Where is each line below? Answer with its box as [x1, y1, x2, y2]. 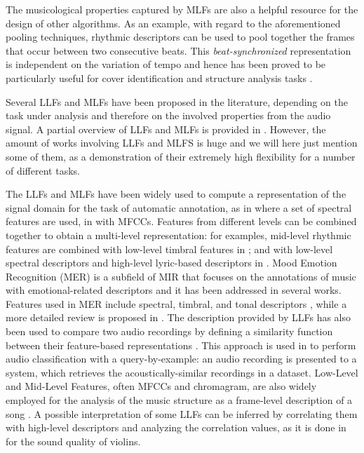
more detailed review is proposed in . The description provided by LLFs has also [6, 310, 351, 325]
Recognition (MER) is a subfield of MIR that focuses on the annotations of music [6, 269, 356, 283]
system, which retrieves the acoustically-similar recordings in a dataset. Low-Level [6, 365, 358, 379]
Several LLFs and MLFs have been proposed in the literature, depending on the [6, 94, 348, 109]
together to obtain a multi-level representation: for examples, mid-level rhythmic [6, 227, 351, 242]
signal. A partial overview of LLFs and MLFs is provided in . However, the [6, 121, 326, 136]
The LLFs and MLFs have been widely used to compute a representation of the [6, 187, 346, 201]
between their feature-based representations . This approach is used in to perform [6, 337, 356, 352]
